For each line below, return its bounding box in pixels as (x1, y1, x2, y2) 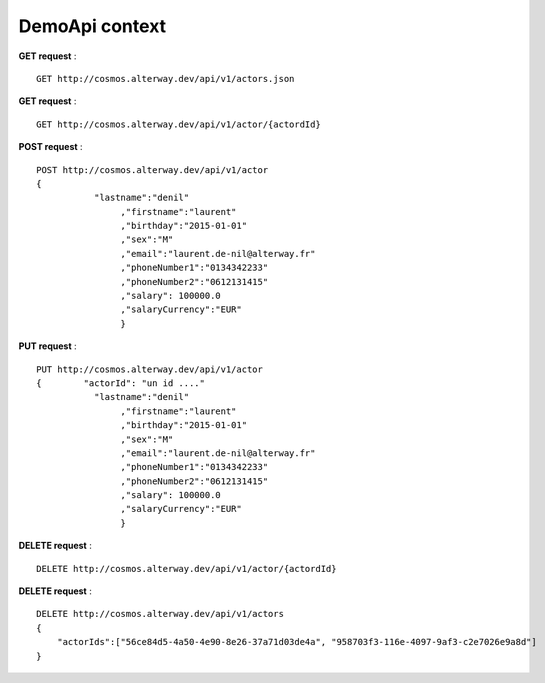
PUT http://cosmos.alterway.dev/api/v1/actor (36, 363, 264, 375)
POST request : (18, 141, 84, 153)
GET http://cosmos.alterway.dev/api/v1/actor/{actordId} (36, 118, 322, 130)
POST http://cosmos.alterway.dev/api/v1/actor (36, 164, 269, 175)
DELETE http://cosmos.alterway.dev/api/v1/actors (36, 608, 285, 620)
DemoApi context (18, 15, 167, 37)
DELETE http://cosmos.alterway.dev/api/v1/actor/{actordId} (36, 563, 337, 574)
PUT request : (18, 340, 77, 352)
